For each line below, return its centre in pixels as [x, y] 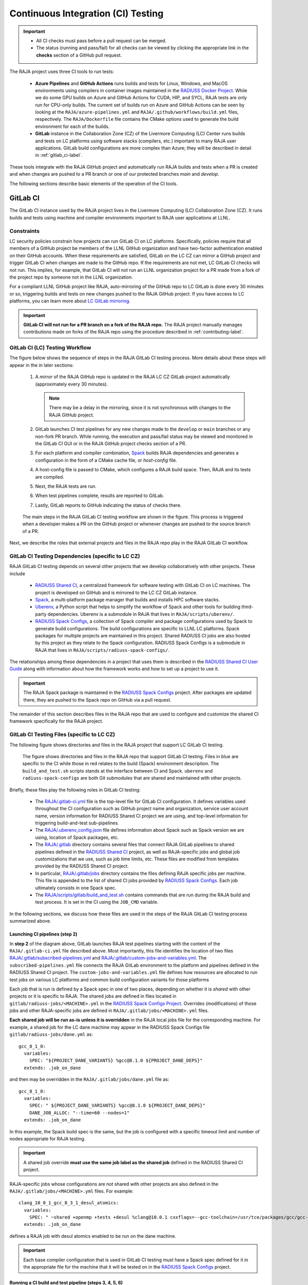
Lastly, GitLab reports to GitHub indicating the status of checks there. [108, 505]
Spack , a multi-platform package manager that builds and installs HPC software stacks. [128, 599]
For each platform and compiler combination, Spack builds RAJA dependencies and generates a [137, 453]
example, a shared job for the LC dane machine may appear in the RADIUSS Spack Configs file [110, 1027]
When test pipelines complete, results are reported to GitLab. [100, 495]
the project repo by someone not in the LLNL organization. [71, 277]
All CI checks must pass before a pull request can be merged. [101, 41]
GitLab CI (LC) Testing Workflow [50, 348]
